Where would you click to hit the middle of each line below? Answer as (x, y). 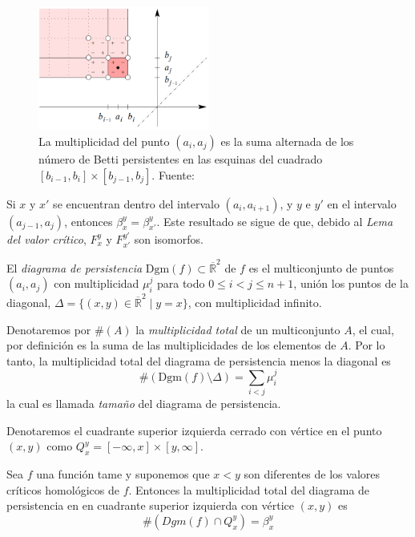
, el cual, (373, 329)
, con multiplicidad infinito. (255, 302)
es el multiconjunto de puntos (321, 267)
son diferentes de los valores (312, 474)
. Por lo (367, 345)
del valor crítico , (46, 238)
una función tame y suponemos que (123, 474)
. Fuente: (173, 174)
